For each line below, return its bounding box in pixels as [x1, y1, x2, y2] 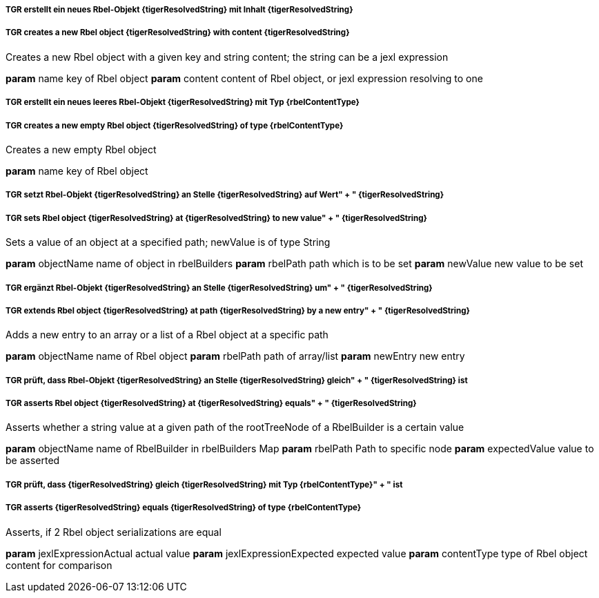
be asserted [6, 454, 60, 467]
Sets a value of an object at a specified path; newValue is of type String [6, 236, 331, 249]
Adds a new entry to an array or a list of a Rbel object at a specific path [6, 329, 328, 341]
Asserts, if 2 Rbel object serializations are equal [6, 525, 222, 538]
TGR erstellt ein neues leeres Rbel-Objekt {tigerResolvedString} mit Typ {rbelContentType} [6, 97, 360, 108]
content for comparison [6, 559, 112, 571]
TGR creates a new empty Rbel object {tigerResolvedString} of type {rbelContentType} [6, 120, 344, 131]
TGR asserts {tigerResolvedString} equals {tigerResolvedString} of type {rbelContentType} [6, 503, 362, 513]
